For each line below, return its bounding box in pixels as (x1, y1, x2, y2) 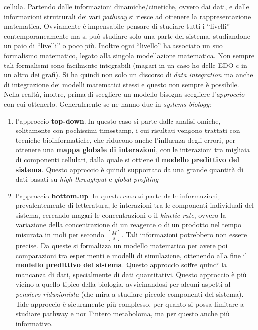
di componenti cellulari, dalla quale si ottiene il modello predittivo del (15, 154, 239, 164)
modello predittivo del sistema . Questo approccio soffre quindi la (15, 260, 227, 270)
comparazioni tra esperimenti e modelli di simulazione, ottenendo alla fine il (15, 250, 247, 260)
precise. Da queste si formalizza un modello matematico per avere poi (15, 240, 228, 251)
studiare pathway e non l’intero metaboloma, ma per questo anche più (15, 308, 230, 319)
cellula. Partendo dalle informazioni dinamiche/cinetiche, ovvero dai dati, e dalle (4, 1, 249, 11)
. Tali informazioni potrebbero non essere (121, 229, 247, 240)
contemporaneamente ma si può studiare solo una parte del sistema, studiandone (4, 30, 250, 41)
